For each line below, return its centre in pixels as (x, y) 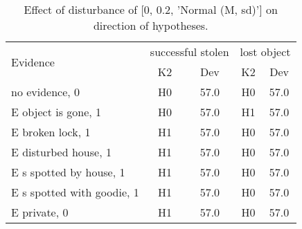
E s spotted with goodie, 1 (75, 192)
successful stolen (189, 52)
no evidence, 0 (46, 92)
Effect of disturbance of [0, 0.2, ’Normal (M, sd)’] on (151, 9)
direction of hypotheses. (151, 25)
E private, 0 (40, 212)
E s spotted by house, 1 (68, 172)
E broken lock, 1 (51, 132)
